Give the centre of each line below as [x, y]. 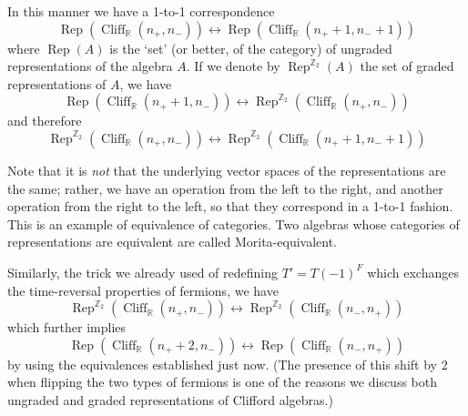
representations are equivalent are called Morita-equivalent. [173, 242]
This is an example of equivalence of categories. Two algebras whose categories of [234, 223]
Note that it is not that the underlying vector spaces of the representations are [227, 170]
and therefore [45, 121]
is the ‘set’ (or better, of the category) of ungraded [251, 48]
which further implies [67, 327]
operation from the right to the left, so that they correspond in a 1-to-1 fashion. [230, 206]
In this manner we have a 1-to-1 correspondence [141, 11]
